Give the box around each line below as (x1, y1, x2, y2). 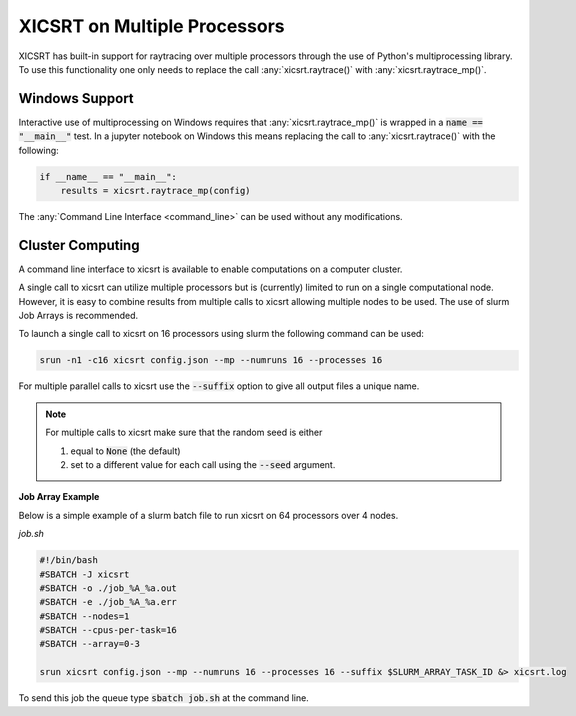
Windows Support (18, 90, 134, 107)
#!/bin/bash (39, 555, 99, 566)
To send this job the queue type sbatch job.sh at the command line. (18, 692, 309, 704)
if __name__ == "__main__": (39, 171, 177, 182)
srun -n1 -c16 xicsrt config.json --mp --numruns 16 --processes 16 (39, 355, 383, 366)
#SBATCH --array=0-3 (39, 638, 140, 650)
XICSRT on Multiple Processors (18, 15, 285, 37)
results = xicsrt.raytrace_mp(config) (60, 185, 251, 196)
